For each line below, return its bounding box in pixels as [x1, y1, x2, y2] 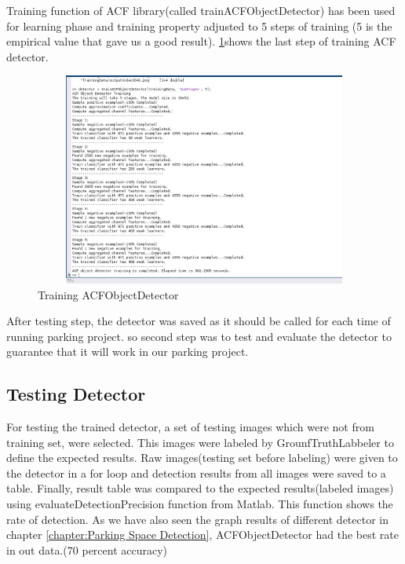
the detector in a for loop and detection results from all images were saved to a [6, 464, 386, 481]
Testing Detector [6, 382, 146, 406]
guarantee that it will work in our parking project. [6, 343, 249, 360]
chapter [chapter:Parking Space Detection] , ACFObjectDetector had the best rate [6, 526, 400, 543]
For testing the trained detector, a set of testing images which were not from [6, 419, 374, 435]
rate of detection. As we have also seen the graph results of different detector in [6, 511, 389, 527]
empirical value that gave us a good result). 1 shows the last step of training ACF [6, 33, 396, 49]
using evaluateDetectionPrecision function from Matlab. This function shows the [6, 496, 393, 512]
